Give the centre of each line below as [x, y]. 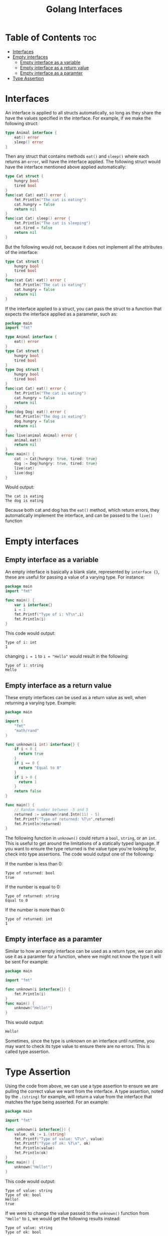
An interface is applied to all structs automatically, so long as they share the [83, 112]
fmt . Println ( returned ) [38, 824]
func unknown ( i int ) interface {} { [42, 745]
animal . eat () [28, 440]
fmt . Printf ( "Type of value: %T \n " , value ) [59, 1139]
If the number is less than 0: [34, 864]
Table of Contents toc [51, 38]
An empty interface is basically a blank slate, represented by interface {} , [82, 572]
